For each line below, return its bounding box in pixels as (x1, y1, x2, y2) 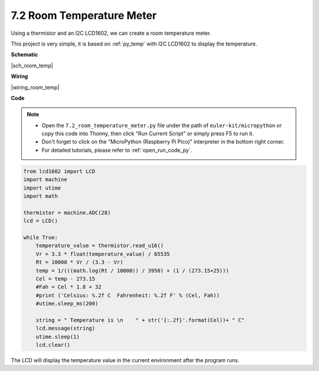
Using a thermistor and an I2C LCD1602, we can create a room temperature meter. (11, 30, 211, 37)
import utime (23, 184, 61, 191)
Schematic (11, 51, 38, 58)
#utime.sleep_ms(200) (35, 300, 99, 307)
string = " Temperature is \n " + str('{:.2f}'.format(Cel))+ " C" (35, 317, 245, 323)
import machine (23, 176, 67, 183)
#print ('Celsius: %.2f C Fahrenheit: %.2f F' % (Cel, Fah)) (35, 292, 220, 298)
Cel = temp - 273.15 (35, 275, 96, 282)
